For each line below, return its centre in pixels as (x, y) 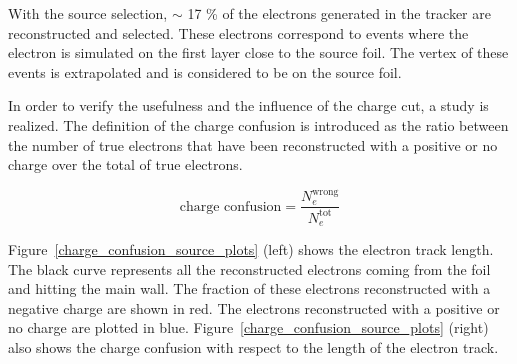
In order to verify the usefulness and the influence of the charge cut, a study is (248, 105)
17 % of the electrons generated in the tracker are (339, 13)
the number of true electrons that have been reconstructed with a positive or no (253, 144)
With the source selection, (88, 13)
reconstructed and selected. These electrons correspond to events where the (238, 32)
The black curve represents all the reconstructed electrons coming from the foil (249, 268)
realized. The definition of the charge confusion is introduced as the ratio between (258, 124)
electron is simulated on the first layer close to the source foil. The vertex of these (258, 52)
